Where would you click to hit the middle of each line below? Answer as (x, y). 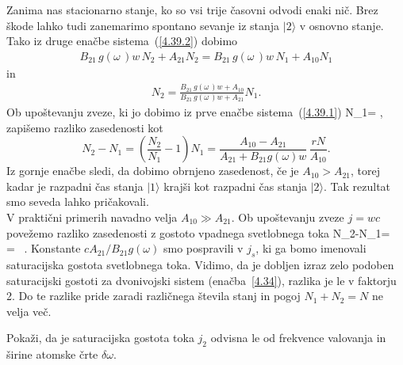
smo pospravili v (203, 248)
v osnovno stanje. (342, 25)
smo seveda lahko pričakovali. (78, 202)
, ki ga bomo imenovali (311, 248)
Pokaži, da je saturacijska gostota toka (100, 338)
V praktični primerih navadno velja (92, 217)
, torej (366, 171)
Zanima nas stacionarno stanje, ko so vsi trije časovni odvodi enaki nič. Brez (192, 10)
